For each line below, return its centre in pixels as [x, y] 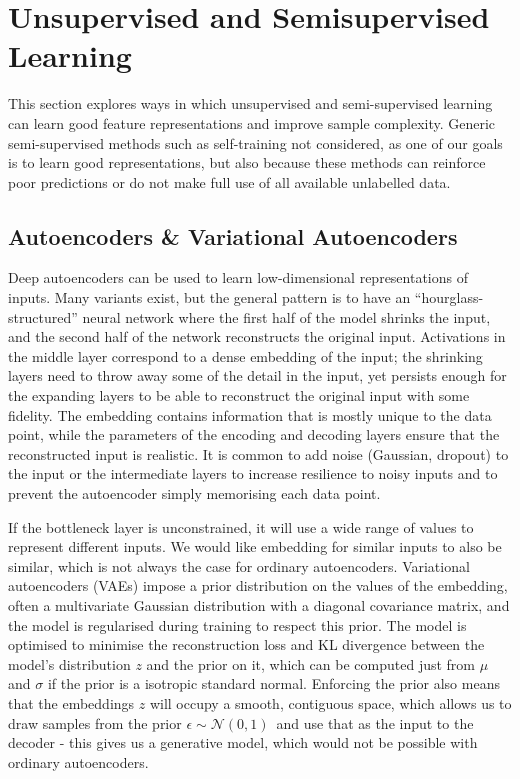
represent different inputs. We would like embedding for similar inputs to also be [255, 546]
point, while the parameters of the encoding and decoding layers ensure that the [254, 434]
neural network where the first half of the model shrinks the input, [286, 316]
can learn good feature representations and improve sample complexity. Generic [252, 122]
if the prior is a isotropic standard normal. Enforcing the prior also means [273, 683]
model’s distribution [69, 663]
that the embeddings [71, 702]
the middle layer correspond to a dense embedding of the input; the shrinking [245, 355]
